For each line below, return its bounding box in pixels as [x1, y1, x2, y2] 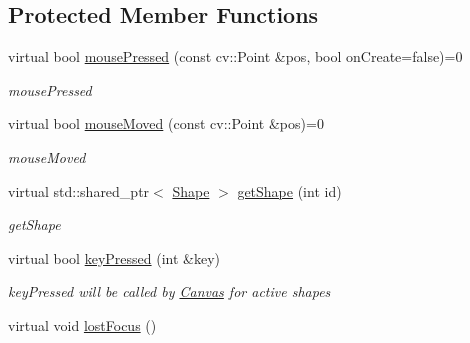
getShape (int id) [237, 180, 342, 201]
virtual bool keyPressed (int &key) [8, 247, 221, 268]
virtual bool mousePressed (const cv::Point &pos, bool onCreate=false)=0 [8, 46, 463, 67]
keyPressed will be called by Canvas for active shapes [8, 281, 331, 302]
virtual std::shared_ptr [8, 180, 150, 201]
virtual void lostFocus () [8, 314, 157, 335]
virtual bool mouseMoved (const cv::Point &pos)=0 [8, 113, 324, 134]
